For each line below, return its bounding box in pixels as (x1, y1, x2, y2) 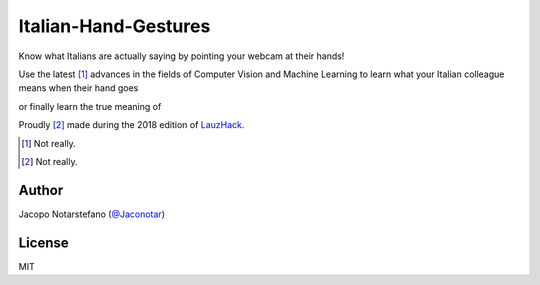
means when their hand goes (18, 82, 139, 94)
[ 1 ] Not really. (21, 137, 77, 149)
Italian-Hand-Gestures (18, 15, 211, 37)
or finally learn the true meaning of (18, 100, 162, 112)
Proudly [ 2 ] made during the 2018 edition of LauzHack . (18, 119, 245, 131)
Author (18, 181, 64, 199)
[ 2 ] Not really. (21, 155, 78, 167)
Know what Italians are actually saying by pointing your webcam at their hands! (18, 50, 345, 62)
